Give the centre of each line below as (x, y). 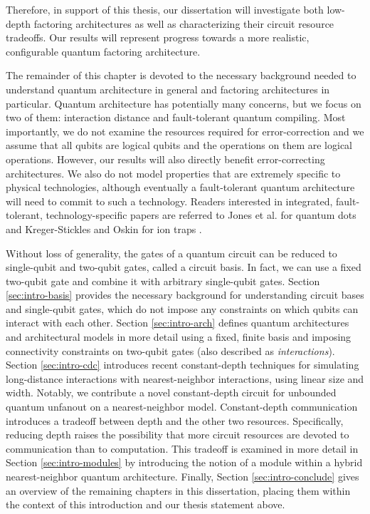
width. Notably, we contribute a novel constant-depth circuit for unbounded (171, 392)
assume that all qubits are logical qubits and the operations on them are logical (179, 145)
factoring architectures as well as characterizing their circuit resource (184, 23)
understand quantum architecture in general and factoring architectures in (168, 89)
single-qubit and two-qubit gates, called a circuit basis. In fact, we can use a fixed (184, 267)
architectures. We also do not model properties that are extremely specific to (173, 173)
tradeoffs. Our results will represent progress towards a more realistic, (158, 37)
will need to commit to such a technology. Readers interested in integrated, (169, 201)
